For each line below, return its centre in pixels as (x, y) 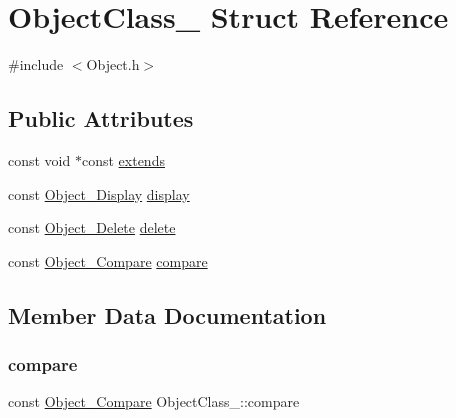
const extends (123, 159)
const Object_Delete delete (92, 227)
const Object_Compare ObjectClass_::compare (154, 401)
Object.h (113, 64)
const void (39, 159)
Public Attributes (101, 118)
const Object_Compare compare (108, 260)
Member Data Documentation (167, 314)
